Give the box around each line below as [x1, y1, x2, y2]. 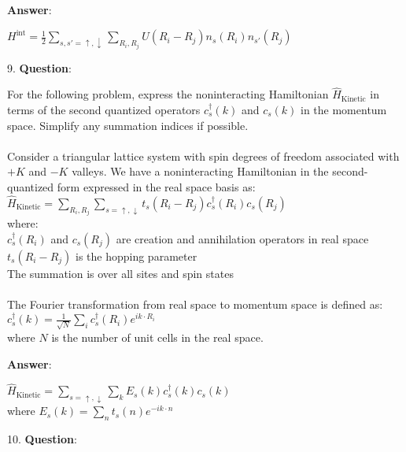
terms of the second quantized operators [7, 101, 201, 117]
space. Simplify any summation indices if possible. [7, 117, 249, 133]
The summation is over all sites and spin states [7, 265, 234, 281]
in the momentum [301, 101, 387, 117]
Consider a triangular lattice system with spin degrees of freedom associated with [7, 147, 400, 164]
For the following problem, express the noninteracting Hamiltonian [7, 86, 329, 102]
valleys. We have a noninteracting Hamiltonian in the [72, 163, 329, 180]
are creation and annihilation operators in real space [116, 230, 369, 246]
